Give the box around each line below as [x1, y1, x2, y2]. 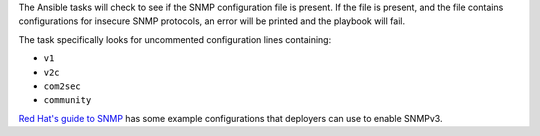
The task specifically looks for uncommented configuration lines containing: [18, 33, 332, 45]
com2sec [43, 80, 82, 92]
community [43, 95, 92, 106]
